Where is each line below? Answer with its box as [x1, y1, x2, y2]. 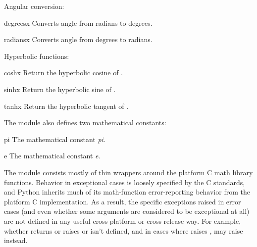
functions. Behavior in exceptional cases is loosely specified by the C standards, [4, 177, 245, 187]
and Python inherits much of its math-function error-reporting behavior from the [4, 187, 250, 197]
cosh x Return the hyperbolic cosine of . [4, 67, 123, 78]
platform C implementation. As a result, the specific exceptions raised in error [4, 196, 241, 206]
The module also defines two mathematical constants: [4, 117, 166, 128]
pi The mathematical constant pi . [4, 134, 105, 144]
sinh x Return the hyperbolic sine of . [4, 84, 116, 94]
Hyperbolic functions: [4, 50, 69, 61]
